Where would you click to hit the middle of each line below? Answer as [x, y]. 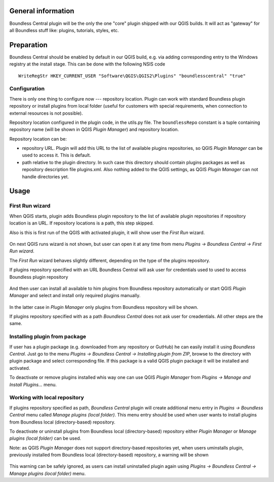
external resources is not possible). [46, 113]
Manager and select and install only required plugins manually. [75, 296]
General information [42, 11]
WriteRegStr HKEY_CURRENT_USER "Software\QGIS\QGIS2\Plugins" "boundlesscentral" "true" [132, 76]
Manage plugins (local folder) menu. [47, 473]
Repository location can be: [38, 139]
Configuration [27, 89]
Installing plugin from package [48, 337]
